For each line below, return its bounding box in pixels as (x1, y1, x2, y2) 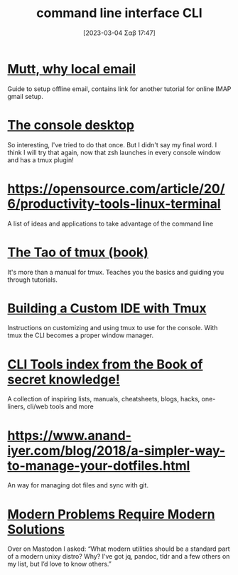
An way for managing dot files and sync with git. (7, 481, 149, 490)
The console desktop (7, 117, 135, 133)
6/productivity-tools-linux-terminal (7, 196, 222, 211)
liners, (7, 402, 26, 411)
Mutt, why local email (7, 60, 136, 77)
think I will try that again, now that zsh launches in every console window (7, 148, 222, 157)
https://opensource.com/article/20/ (7, 180, 225, 196)
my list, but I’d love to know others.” (7, 560, 112, 569)
